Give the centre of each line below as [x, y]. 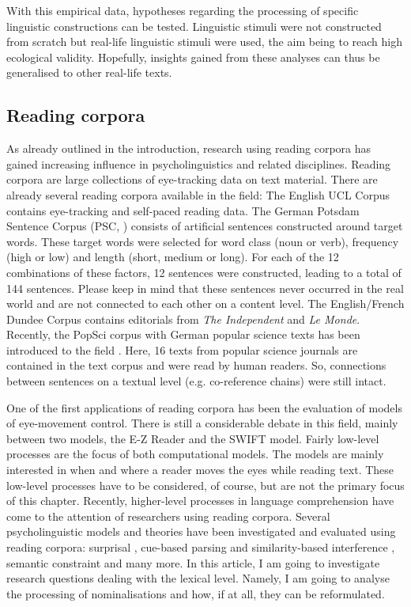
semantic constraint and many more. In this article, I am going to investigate [193, 562]
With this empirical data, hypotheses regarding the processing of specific [183, 10]
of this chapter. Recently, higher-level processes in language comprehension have [200, 501]
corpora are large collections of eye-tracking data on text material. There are [192, 179]
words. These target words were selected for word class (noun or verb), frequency [203, 241]
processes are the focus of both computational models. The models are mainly [195, 454]
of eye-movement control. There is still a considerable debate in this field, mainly [202, 423]
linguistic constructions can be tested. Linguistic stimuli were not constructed [194, 26]
